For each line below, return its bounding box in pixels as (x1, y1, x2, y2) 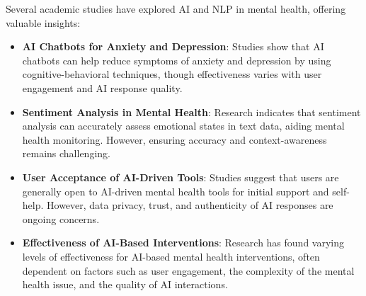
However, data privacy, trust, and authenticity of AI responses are (47, 198, 333, 212)
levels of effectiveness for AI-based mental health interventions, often (22, 249, 320, 263)
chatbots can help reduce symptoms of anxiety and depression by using (22, 52, 331, 67)
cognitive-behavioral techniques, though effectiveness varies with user (22, 67, 322, 81)
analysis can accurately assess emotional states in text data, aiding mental (22, 118, 345, 133)
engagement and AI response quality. (22, 80, 183, 95)
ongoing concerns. (22, 211, 100, 226)
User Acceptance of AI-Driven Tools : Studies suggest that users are (22, 169, 339, 184)
